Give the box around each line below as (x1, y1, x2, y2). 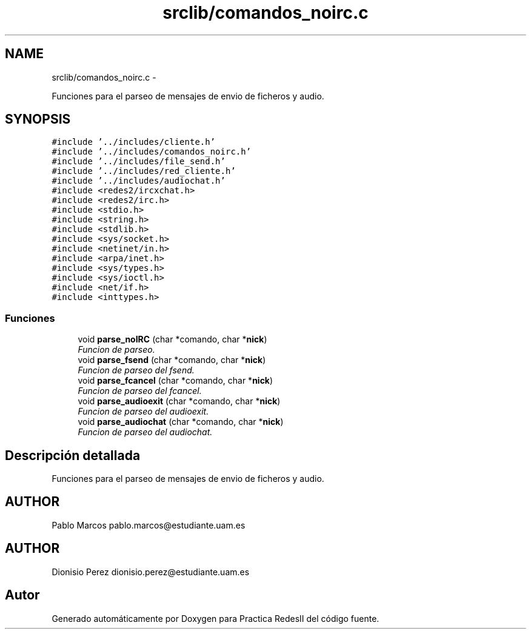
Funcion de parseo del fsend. (78, 365, 195, 376)
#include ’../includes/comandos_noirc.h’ (52, 147, 252, 157)
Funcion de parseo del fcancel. (78, 385, 202, 396)
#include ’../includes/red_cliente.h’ (52, 166, 236, 176)
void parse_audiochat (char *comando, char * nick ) (78, 416, 284, 427)
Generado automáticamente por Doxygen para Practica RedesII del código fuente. (52, 613, 379, 624)
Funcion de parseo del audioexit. (78, 406, 209, 417)
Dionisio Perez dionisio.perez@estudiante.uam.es (52, 566, 250, 577)
